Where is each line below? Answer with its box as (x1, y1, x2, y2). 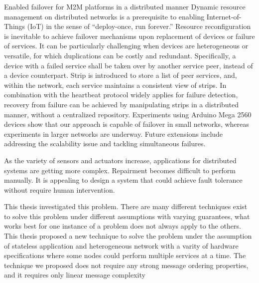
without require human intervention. (4, 184, 115, 195)
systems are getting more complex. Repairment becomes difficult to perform (4, 165, 236, 175)
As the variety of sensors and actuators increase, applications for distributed (4, 155, 237, 165)
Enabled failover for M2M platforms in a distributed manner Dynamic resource (4, 1, 246, 11)
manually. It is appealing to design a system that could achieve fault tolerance (4, 175, 243, 185)
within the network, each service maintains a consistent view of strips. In (4, 79, 227, 90)
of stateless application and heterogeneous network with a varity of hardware (4, 240, 239, 251)
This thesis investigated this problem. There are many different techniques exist (4, 201, 248, 212)
